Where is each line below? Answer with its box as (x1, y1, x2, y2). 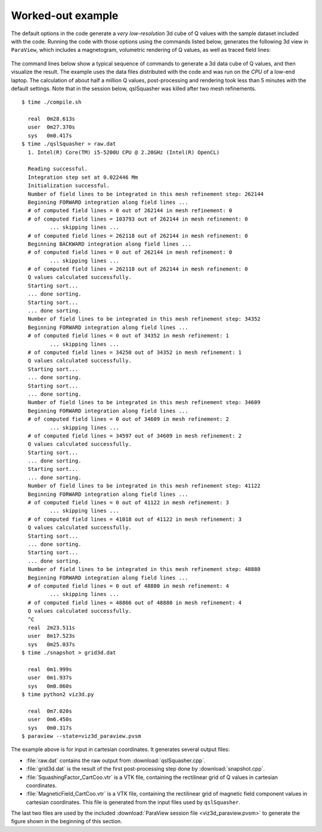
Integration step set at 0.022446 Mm (27, 173, 138, 181)
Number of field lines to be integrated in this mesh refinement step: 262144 (27, 191, 264, 197)
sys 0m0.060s (27, 682, 72, 690)
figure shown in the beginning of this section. (11, 818, 122, 825)
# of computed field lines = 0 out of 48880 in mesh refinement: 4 (27, 582, 230, 589)
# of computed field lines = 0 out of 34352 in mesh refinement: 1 (27, 333, 230, 339)
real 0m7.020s (27, 707, 72, 715)
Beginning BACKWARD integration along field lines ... (27, 240, 192, 247)
